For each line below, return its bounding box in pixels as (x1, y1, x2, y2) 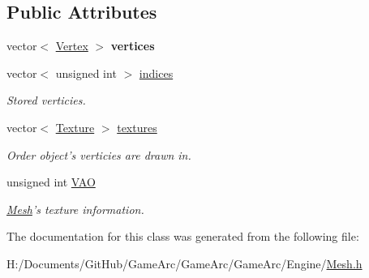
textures (117, 118, 157, 135)
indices (139, 64, 174, 81)
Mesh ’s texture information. (6, 200, 144, 217)
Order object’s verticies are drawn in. (6, 146, 191, 163)
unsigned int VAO (6, 173, 96, 190)
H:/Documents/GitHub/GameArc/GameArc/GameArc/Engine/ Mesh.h (6, 254, 363, 272)
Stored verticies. (6, 92, 86, 109)
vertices (110, 37, 155, 54)
